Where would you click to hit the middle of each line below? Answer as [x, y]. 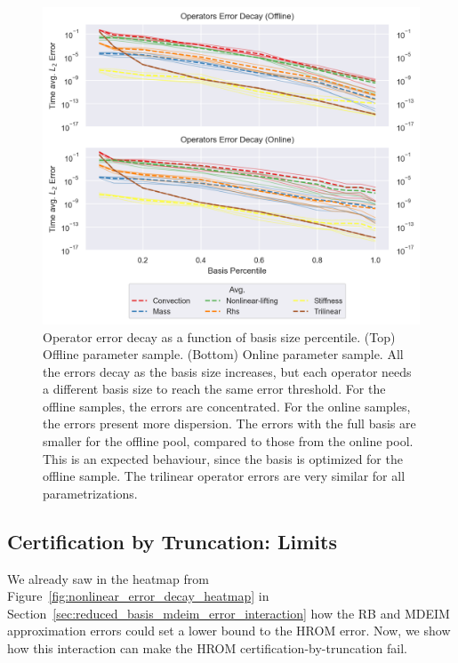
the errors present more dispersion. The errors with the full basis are [229, 423]
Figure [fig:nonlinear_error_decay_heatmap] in [138, 596]
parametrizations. [90, 493]
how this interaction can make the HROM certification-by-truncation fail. [207, 648]
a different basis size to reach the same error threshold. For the [214, 389]
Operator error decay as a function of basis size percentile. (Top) [219, 336]
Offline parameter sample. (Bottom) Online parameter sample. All [223, 354]
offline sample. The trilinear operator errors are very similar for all [224, 476]
